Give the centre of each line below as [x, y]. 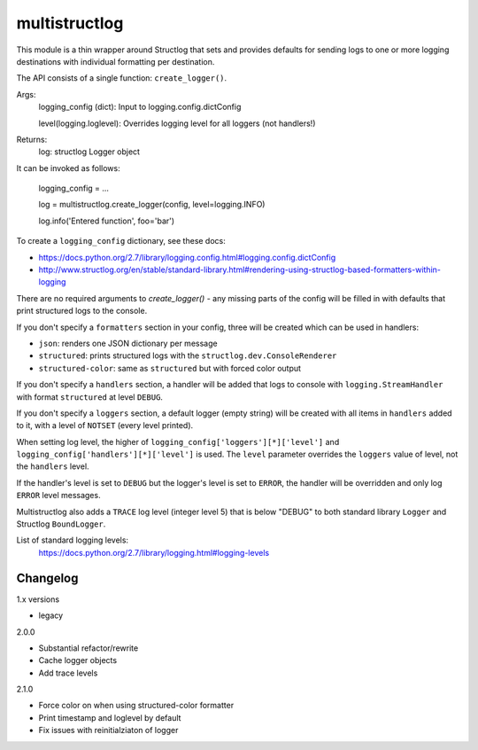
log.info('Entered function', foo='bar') [107, 221]
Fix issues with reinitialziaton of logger [108, 730]
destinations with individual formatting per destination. [116, 61]
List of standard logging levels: [72, 540]
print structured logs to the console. [82, 311]
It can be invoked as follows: [69, 168]
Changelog [47, 578]
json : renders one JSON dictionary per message [128, 343]
